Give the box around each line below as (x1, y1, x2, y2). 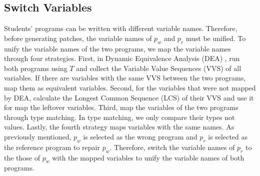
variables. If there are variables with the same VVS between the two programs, (4, 72, 246, 83)
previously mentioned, (4, 131, 71, 141)
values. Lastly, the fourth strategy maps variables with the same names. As (4, 121, 234, 132)
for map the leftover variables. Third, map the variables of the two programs (4, 102, 238, 112)
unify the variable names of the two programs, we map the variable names (4, 43, 231, 53)
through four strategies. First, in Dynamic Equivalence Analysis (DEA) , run (4, 53, 240, 63)
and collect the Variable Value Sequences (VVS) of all (76, 62, 241, 73)
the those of (4, 152, 40, 162)
